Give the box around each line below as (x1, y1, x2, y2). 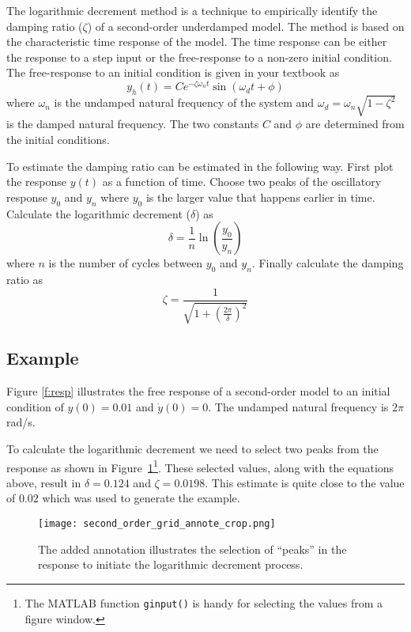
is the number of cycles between (48, 255, 203, 271)
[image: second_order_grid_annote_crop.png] (38, 518, 276, 530)
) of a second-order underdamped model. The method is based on (87, 17, 405, 34)
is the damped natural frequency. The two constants (6, 115, 259, 132)
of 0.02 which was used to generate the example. (6, 490, 240, 506)
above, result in (6, 474, 81, 490)
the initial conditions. (6, 131, 110, 147)
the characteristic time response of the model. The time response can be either (6, 33, 387, 50)
